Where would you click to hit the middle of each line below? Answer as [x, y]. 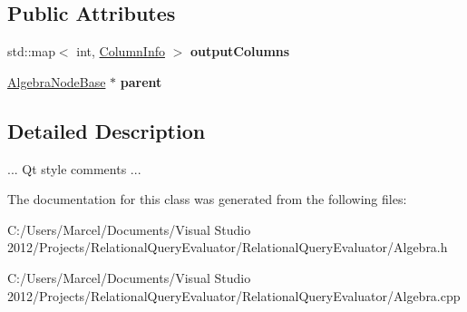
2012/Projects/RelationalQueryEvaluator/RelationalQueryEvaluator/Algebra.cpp [234, 295]
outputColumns [240, 51]
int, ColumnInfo [121, 51]
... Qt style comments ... [74, 168]
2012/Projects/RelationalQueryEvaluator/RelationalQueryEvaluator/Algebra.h [228, 247]
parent [141, 81]
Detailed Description [107, 130]
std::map [31, 51]
